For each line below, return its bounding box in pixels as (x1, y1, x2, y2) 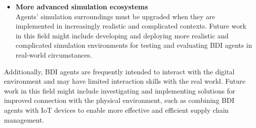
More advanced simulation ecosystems (15, 1, 148, 11)
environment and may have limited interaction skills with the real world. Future (4, 76, 246, 86)
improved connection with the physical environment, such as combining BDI (4, 95, 234, 105)
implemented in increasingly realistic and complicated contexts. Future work (15, 21, 247, 31)
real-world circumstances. (15, 49, 92, 60)
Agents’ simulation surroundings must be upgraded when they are (15, 11, 216, 21)
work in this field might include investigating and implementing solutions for (4, 85, 235, 96)
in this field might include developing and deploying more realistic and (15, 30, 229, 40)
